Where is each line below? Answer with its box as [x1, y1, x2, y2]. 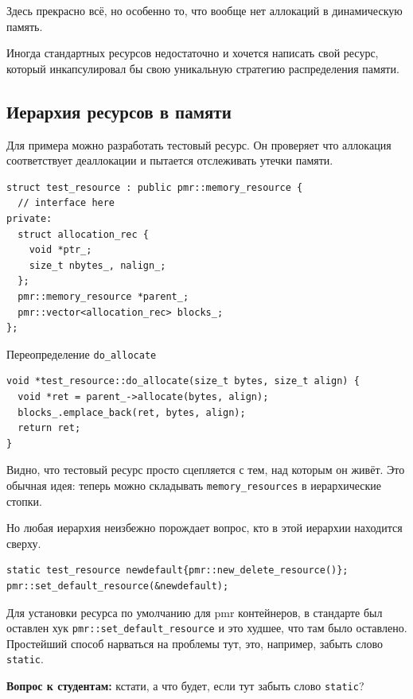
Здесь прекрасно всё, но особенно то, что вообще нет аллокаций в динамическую [6, 2, 403, 18]
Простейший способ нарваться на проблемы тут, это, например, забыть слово [6, 635, 383, 651]
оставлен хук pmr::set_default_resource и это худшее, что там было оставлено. [6, 619, 407, 636]
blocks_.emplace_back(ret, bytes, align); [18, 406, 246, 418]
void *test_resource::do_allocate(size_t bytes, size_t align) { [6, 375, 360, 387]
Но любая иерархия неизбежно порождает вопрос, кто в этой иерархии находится [6, 519, 403, 536]
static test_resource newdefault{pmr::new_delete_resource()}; [6, 565, 349, 577]
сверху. [6, 534, 41, 551]
